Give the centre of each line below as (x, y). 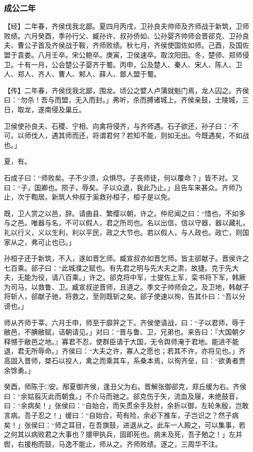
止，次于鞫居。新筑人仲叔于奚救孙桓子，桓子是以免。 (89, 197)
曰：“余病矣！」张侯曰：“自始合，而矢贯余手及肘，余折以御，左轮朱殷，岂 (123, 405)
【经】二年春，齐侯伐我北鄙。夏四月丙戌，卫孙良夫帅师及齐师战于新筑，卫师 (126, 26)
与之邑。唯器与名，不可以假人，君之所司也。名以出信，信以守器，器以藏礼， (126, 223)
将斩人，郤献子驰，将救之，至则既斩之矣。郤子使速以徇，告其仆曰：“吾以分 (125, 296)
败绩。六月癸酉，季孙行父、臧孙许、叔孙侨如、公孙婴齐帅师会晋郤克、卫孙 (123, 35)
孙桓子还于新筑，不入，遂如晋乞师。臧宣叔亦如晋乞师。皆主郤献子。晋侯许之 (126, 258)
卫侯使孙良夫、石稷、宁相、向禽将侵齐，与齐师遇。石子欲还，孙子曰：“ (118, 126)
